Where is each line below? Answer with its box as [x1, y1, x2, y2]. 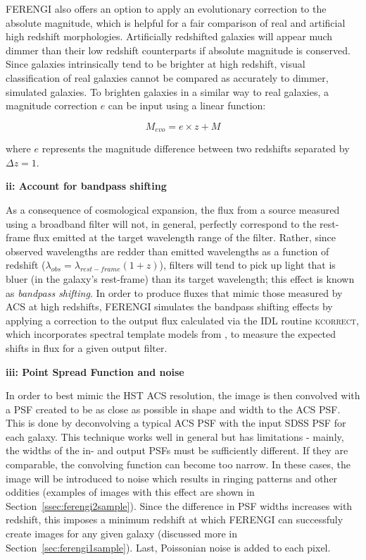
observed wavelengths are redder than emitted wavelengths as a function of [6, 243, 329, 258]
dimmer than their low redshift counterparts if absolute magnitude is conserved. [6, 42, 351, 57]
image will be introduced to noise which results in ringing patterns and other [6, 470, 338, 485]
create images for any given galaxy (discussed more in [6, 526, 237, 541]
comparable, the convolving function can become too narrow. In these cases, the [6, 457, 351, 472]
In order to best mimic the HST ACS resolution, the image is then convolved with [6, 388, 360, 403]
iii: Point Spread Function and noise [6, 364, 184, 379]
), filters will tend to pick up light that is [159, 257, 336, 272]
